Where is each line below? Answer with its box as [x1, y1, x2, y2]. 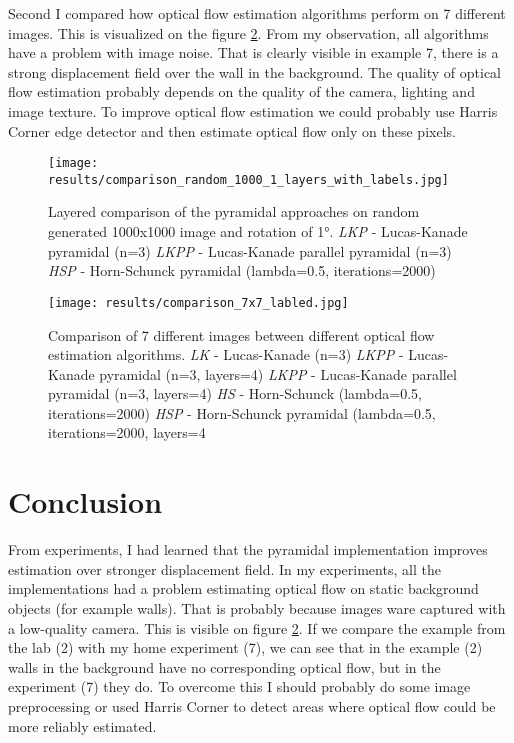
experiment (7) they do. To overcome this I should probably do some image [8, 676, 471, 697]
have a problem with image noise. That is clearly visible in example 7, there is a [8, 42, 499, 63]
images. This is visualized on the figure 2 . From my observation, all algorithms [8, 22, 489, 43]
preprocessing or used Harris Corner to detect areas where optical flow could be [8, 695, 496, 716]
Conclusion [8, 481, 163, 522]
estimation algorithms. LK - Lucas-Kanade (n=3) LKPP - [48, 344, 404, 365]
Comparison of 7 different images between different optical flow [48, 324, 435, 345]
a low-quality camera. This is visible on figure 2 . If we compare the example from [8, 617, 506, 638]
